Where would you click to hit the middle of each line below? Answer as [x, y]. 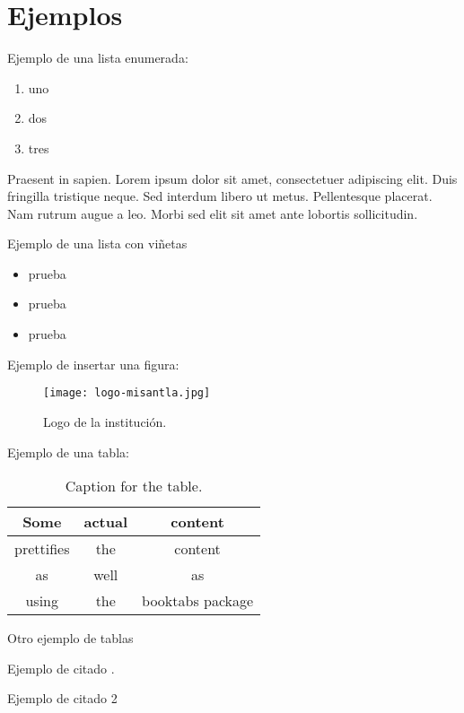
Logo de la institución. [105, 421]
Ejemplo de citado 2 [62, 698]
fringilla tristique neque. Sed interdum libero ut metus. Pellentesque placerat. [220, 196]
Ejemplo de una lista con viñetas [97, 243]
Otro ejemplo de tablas [70, 638]
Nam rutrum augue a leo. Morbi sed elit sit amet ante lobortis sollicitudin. [213, 213]
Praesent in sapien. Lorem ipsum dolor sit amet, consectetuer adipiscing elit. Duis [232, 178]
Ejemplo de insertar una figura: [93, 364]
